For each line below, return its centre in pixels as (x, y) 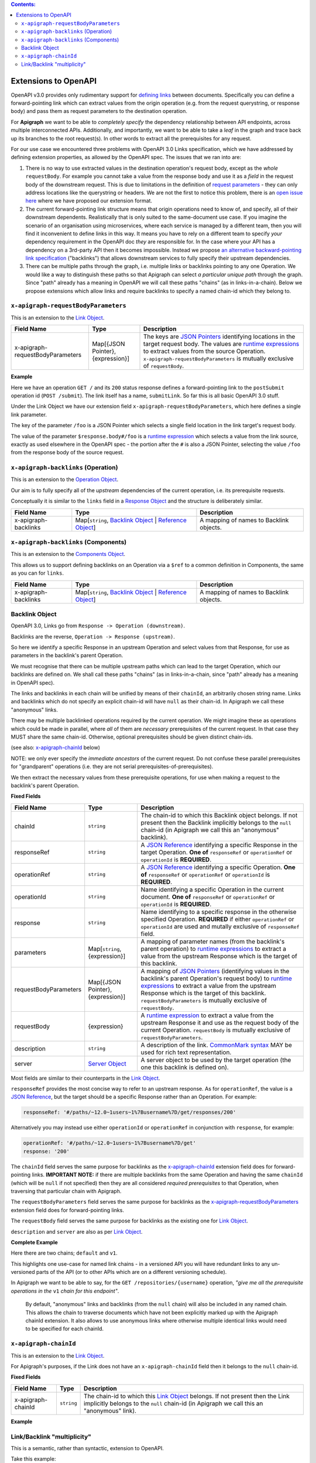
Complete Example (34, 1242)
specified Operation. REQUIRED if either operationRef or (217, 919)
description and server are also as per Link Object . (77, 1231)
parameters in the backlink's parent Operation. (67, 655)
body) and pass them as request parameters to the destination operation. (99, 111)
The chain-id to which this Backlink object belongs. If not (219, 815)
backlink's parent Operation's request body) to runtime (217, 978)
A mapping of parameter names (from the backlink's (213, 941)
